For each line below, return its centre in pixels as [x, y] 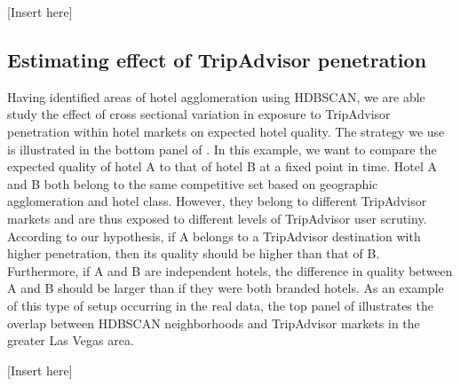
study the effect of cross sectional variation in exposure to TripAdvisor [199, 114]
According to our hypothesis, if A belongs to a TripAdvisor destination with [214, 236]
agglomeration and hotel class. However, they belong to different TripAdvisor [217, 201]
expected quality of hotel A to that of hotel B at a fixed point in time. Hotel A [222, 166]
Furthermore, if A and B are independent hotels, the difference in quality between [230, 270]
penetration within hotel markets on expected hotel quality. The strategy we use [226, 131]
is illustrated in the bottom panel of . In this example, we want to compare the [222, 149]
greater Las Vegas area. [71, 340]
